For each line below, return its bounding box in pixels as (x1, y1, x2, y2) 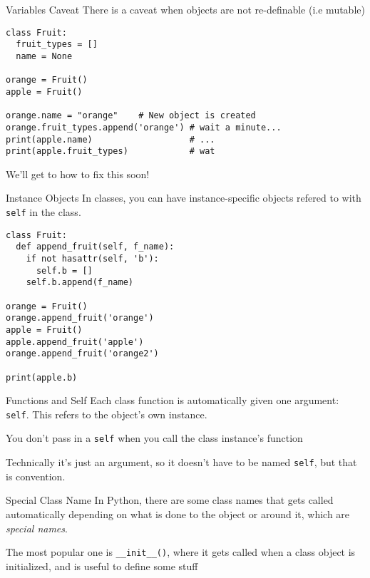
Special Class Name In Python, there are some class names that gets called (6, 492, 334, 507)
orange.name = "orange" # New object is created (6, 110, 256, 121)
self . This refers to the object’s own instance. (6, 406, 207, 421)
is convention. (6, 468, 66, 483)
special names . (6, 520, 68, 535)
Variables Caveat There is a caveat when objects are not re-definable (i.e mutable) (6, 2, 365, 16)
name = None (16, 51, 73, 61)
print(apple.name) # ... (6, 134, 215, 145)
